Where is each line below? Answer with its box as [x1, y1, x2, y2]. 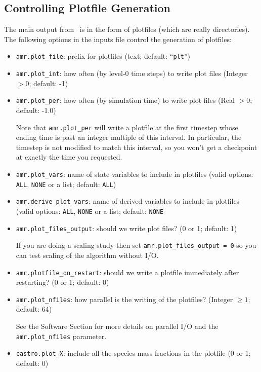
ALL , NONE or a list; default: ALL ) [16, 178, 116, 189]
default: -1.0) [16, 104, 56, 115]
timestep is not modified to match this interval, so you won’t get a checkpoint [16, 141, 257, 152]
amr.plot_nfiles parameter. [16, 330, 107, 341]
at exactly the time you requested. [16, 152, 122, 162]
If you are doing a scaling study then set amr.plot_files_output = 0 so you [16, 240, 256, 250]
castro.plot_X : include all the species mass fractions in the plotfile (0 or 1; [16, 348, 251, 358]
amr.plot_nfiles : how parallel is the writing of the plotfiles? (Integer [16, 293, 233, 304]
